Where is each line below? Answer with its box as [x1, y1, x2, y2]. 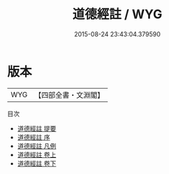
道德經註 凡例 [17, 141, 57, 150]
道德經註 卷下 [17, 159, 57, 168]
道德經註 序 [17, 133, 50, 141]
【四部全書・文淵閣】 [34, 90, 105, 100]
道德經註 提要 [17, 124, 57, 133]
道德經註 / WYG [72, 6, 163, 22]
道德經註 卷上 [17, 150, 57, 159]
